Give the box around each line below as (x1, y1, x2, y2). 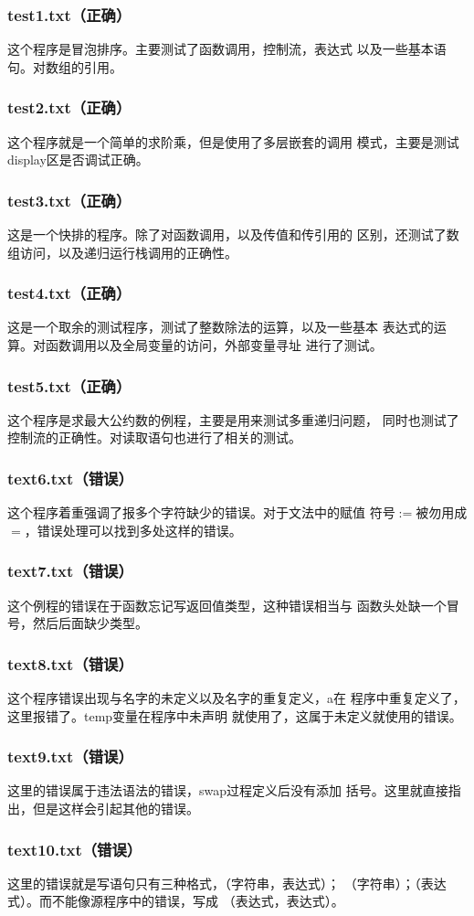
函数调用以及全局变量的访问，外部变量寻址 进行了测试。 (45, 336, 383, 355)
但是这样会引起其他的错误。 (32, 799, 199, 818)
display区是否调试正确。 (7, 150, 149, 169)
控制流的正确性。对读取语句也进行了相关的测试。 (7, 428, 301, 447)
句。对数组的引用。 (7, 57, 122, 76)
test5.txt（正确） (7, 374, 132, 397)
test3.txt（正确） (7, 188, 132, 211)
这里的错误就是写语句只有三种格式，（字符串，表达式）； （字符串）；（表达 (7, 873, 447, 892)
